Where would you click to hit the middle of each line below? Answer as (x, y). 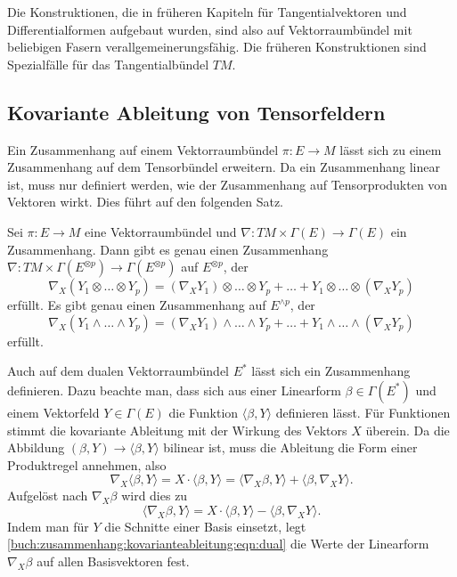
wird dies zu (155, 496)
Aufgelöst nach (48, 496)
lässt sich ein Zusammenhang (331, 371)
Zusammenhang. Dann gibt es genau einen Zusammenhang (168, 249)
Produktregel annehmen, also (87, 464)
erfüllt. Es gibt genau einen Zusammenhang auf (137, 305)
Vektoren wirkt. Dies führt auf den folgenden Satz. (145, 202)
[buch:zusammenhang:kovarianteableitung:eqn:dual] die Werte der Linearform (218, 544)
